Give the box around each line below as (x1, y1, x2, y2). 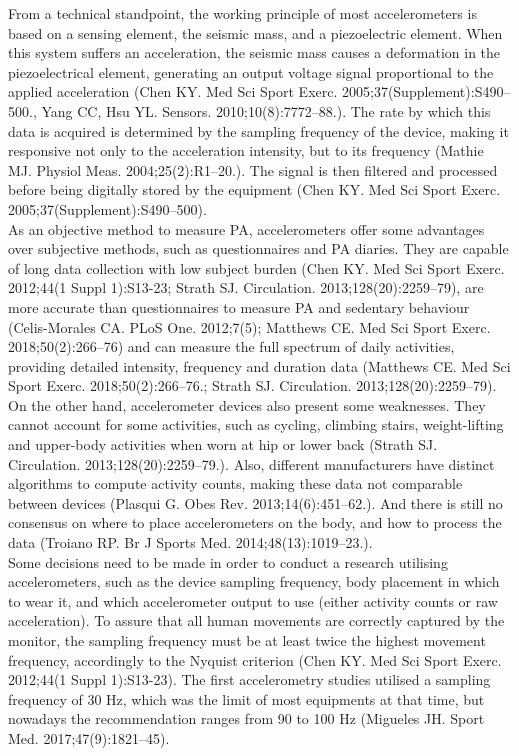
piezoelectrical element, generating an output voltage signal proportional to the (8, 61, 494, 82)
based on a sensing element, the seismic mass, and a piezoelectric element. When (8, 22, 503, 43)
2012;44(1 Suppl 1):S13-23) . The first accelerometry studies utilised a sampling (8, 669, 491, 690)
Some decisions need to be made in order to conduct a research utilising (8, 551, 448, 572)
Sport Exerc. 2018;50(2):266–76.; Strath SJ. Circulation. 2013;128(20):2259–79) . (8, 375, 497, 396)
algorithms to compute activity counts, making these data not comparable (8, 473, 463, 494)
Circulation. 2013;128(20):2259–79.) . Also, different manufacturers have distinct (8, 453, 495, 474)
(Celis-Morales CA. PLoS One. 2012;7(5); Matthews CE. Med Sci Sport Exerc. (8, 316, 491, 337)
